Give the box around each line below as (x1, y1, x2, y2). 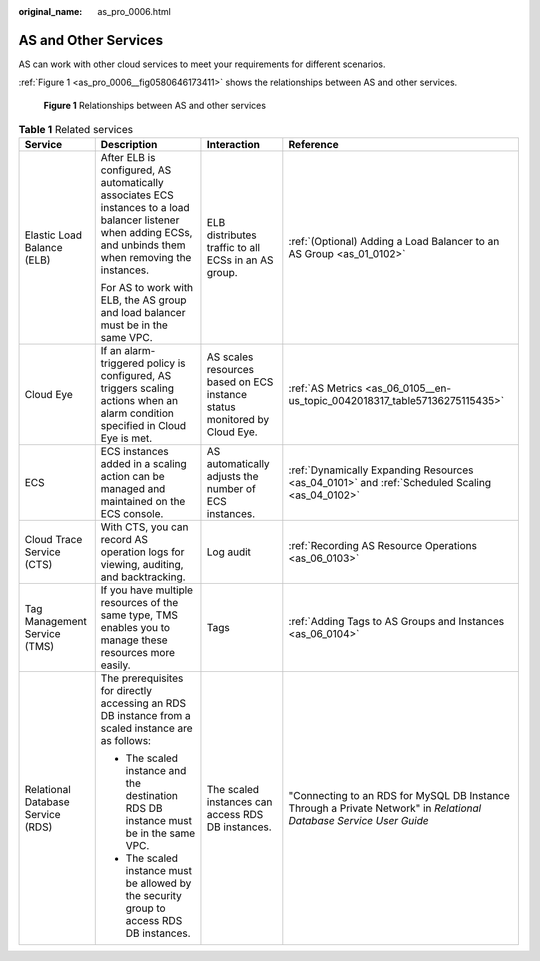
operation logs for (100, 545, 185, 559)
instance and (125, 764, 187, 778)
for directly (100, 684, 152, 698)
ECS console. (100, 507, 164, 521)
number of (206, 482, 257, 496)
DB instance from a (100, 709, 192, 723)
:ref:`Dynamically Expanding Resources (288, 463, 474, 477)
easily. (100, 658, 131, 672)
